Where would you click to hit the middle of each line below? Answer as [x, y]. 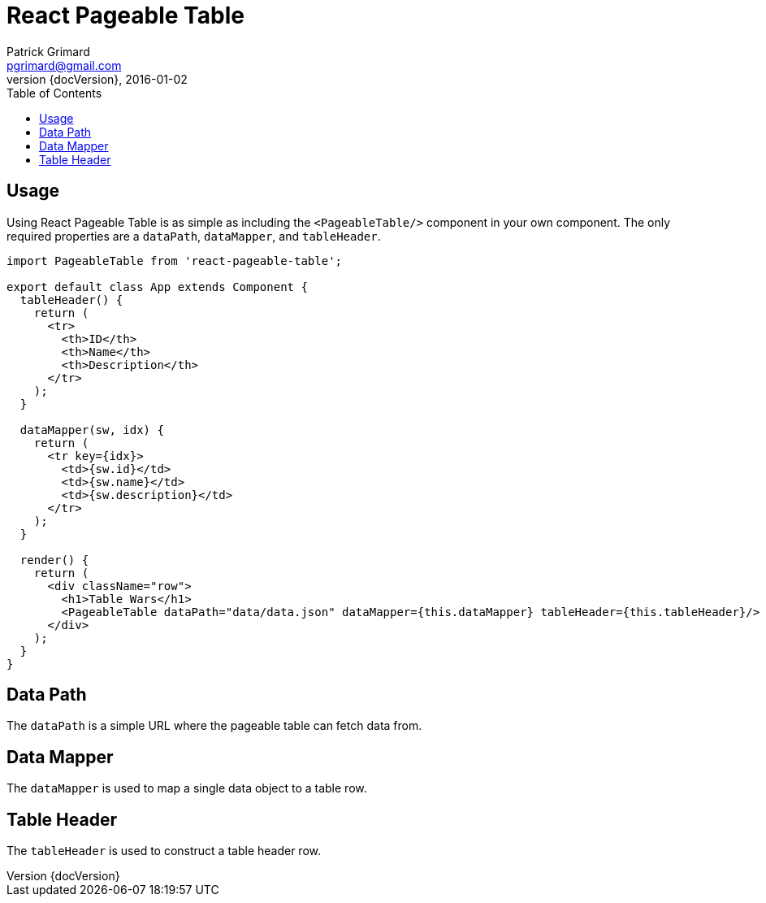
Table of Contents [54, 93]
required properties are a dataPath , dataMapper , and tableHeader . [194, 236]
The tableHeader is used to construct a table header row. [164, 851]
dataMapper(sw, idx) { [92, 430]
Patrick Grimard [48, 51]
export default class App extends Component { [157, 287]
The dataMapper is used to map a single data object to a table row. [187, 788]
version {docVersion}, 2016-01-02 [97, 79]
